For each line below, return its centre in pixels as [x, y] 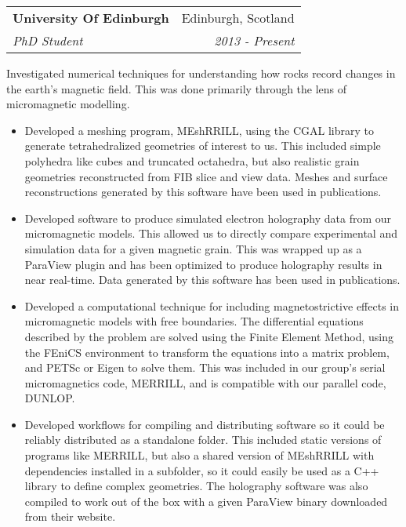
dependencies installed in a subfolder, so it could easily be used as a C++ [202, 470]
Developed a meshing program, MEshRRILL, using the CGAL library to [199, 130]
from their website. [70, 516]
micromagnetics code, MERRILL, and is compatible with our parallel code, [205, 382]
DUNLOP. [50, 398]
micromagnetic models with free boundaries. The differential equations [194, 321]
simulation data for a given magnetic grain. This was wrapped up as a [193, 248]
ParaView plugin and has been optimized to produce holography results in [203, 264]
